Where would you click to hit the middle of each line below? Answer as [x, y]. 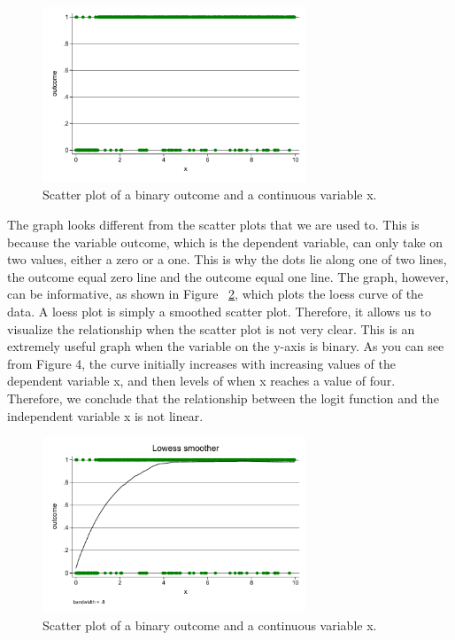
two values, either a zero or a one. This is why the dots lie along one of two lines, [227, 259]
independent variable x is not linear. [105, 415]
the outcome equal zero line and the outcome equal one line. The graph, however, [228, 276]
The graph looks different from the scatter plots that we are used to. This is [213, 225]
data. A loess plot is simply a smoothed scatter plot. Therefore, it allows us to [220, 312]
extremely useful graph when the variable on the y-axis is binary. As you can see [226, 346]
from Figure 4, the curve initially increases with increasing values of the [201, 363]
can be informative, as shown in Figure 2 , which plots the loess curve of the [216, 294]
